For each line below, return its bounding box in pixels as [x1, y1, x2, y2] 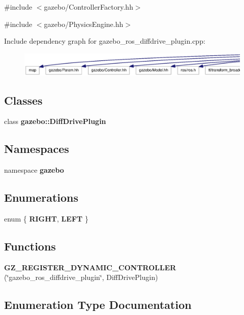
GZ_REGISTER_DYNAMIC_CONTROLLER [4, 262, 176, 272]
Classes [4, 92, 43, 108]
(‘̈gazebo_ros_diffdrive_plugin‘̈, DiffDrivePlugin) [4, 272, 158, 282]
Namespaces [4, 141, 69, 156]
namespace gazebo [4, 165, 64, 175]
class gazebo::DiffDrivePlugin [4, 116, 106, 127]
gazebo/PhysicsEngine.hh [44, 18, 124, 29]
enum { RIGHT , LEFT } [4, 213, 88, 224]
